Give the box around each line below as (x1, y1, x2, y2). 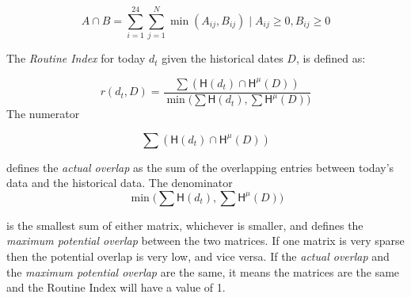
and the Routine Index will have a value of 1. (6, 279, 226, 296)
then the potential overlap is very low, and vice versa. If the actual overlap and (6, 248, 390, 265)
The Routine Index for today (6, 50, 146, 67)
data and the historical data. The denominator (6, 174, 233, 191)
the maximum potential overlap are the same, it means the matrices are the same (6, 263, 400, 280)
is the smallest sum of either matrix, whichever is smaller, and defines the (6, 216, 363, 233)
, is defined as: (295, 50, 366, 67)
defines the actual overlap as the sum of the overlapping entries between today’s (6, 159, 394, 175)
